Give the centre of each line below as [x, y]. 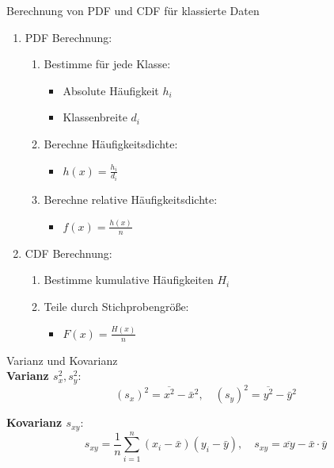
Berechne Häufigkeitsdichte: [111, 143]
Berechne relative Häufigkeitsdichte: [131, 199]
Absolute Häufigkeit [111, 90]
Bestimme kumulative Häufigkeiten [129, 280]
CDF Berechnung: [68, 253]
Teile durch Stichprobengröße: [116, 306]
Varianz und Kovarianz [62, 360]
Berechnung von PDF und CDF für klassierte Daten [133, 10]
